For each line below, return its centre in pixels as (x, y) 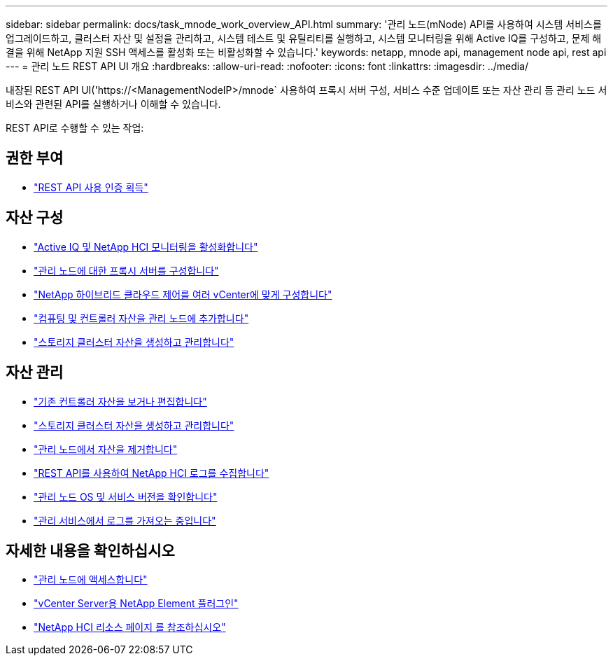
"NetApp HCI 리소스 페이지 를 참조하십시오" (130, 627)
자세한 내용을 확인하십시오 (90, 550)
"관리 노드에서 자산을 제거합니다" (106, 449)
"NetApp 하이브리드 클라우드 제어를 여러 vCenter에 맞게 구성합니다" (183, 294)
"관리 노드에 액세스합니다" (91, 580)
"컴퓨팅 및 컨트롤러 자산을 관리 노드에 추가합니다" (141, 318)
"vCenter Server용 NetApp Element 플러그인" (136, 604)
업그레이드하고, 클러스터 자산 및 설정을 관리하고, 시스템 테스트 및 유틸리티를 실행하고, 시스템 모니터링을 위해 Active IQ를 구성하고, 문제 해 (304, 38)
